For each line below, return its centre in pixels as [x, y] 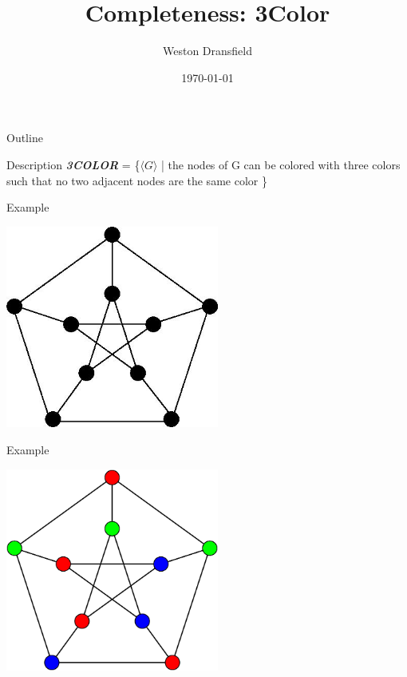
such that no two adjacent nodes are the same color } [137, 180]
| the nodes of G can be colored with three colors [281, 164]
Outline [25, 138]
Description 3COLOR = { [73, 164]
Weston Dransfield [207, 51]
